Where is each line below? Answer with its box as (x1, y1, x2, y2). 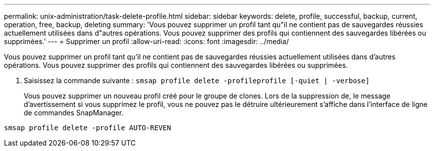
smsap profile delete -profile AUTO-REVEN (4, 124, 171, 132)
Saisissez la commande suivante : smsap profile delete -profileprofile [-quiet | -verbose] (24, 76, 370, 85)
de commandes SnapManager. (24, 108, 124, 117)
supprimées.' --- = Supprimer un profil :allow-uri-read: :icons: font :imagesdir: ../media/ (4, 37, 289, 46)
